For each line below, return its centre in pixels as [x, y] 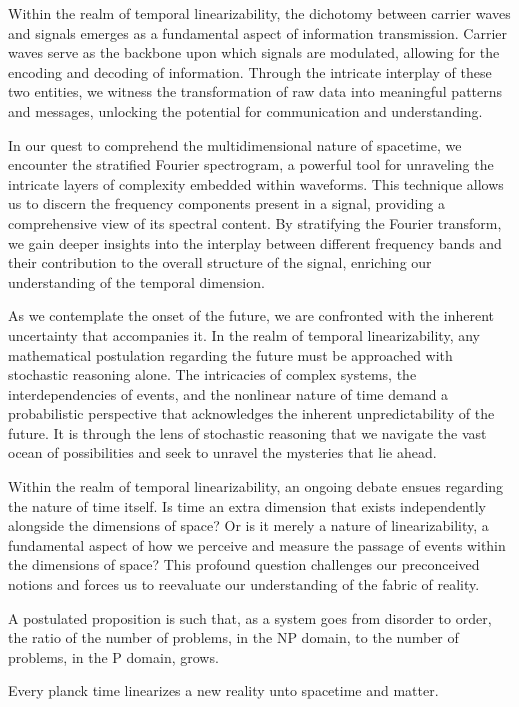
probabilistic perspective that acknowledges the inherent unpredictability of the [251, 413]
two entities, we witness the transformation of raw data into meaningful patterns [255, 91]
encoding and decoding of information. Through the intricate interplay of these [250, 71]
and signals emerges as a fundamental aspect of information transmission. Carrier [258, 32]
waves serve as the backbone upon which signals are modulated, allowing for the [254, 52]
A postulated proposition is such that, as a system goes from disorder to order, [250, 617]
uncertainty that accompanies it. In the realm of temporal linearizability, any [244, 334]
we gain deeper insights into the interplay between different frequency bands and [255, 242]
